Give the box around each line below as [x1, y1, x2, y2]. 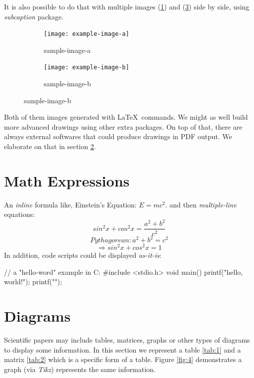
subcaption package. [4, 11, 64, 21]
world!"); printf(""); [4, 276, 62, 287]
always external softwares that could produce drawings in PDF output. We [4, 131, 232, 142]
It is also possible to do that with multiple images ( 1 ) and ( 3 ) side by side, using [4, 1, 250, 11]
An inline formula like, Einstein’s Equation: [4, 199, 137, 209]
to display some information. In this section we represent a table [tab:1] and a [4, 344, 241, 355]
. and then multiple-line [165, 199, 237, 209]
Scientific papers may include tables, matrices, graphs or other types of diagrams [4, 335, 250, 345]
